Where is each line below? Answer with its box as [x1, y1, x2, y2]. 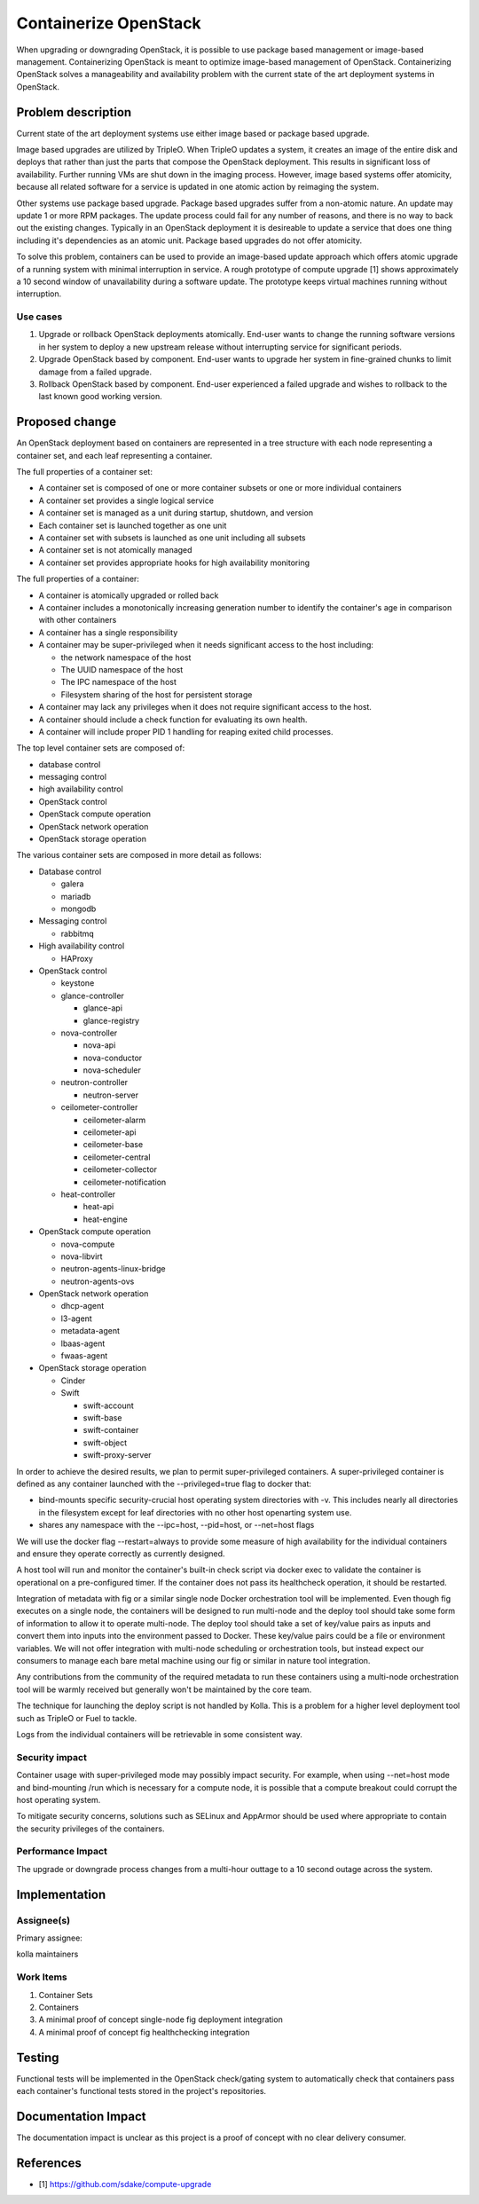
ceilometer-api [82, 1127, 137, 1137]
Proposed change [16, 414, 117, 429]
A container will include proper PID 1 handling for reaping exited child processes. [38, 726, 334, 736]
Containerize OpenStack [16, 13, 201, 33]
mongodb [60, 903, 97, 914]
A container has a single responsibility [38, 626, 178, 638]
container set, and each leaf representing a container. [16, 450, 213, 460]
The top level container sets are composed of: [16, 743, 185, 753]
